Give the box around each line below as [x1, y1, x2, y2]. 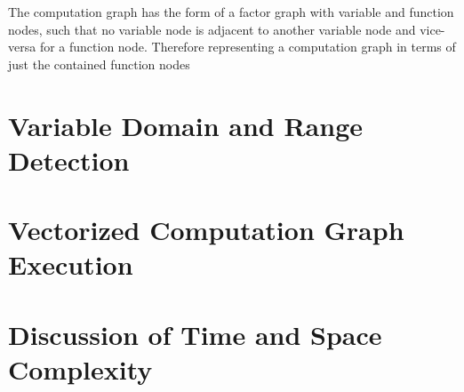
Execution [8, 246, 133, 283]
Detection [8, 141, 130, 178]
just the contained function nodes [8, 54, 190, 73]
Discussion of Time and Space [8, 316, 382, 352]
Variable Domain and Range [8, 107, 364, 143]
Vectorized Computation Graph [8, 212, 404, 248]
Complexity [8, 350, 153, 387]
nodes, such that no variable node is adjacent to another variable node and [8, 20, 416, 38]
